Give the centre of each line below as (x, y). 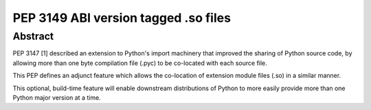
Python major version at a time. (57, 97)
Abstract (33, 36)
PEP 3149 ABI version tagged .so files (122, 18)
